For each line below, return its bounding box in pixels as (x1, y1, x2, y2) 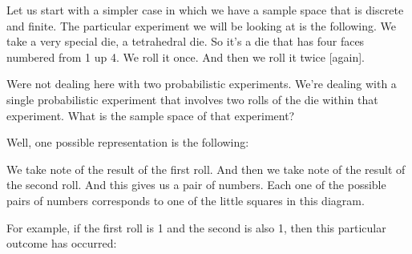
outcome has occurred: (6, 235, 117, 252)
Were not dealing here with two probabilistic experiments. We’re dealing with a (6, 75, 397, 92)
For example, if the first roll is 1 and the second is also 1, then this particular (6, 219, 386, 236)
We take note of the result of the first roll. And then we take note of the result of (6, 160, 406, 177)
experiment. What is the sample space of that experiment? (6, 107, 295, 123)
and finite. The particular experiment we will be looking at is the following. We (6, 17, 396, 34)
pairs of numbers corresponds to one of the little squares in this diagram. (6, 192, 365, 208)
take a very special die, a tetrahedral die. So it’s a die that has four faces (6, 33, 365, 50)
